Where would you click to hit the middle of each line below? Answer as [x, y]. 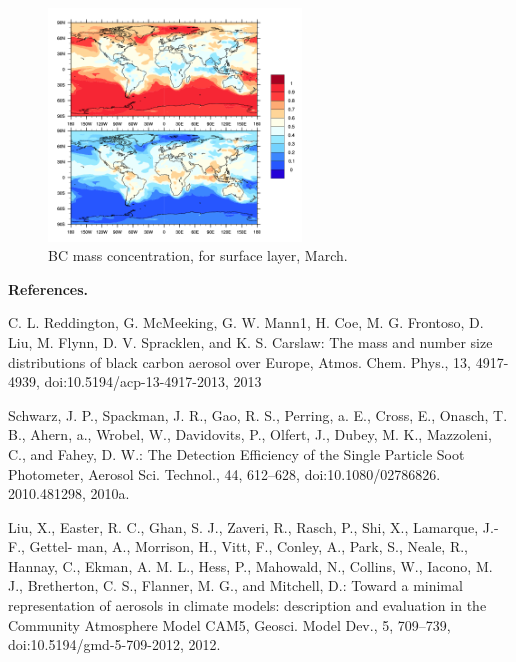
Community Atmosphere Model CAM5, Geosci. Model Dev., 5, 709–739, [229, 624]
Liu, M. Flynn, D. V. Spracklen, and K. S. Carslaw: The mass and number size [250, 341]
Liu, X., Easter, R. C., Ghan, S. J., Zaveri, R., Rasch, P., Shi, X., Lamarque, [243, 526]
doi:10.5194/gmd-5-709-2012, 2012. [114, 644]
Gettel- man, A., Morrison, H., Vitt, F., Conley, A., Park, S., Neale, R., [248, 546]
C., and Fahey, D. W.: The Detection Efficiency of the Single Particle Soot [236, 453]
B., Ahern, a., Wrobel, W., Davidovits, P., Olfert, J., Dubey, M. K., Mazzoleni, [250, 434]
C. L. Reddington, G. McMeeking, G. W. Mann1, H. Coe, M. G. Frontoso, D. [246, 322]
